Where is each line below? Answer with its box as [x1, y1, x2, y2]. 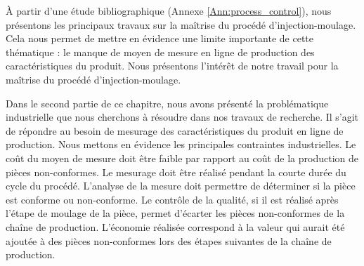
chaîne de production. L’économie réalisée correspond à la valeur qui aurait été [6, 219, 345, 234]
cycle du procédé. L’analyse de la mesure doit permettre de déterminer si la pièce [6, 178, 356, 193]
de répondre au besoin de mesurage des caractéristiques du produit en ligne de [6, 123, 344, 138]
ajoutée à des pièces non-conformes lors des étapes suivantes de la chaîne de [6, 233, 332, 248]
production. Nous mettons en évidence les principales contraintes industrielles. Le [6, 137, 356, 152]
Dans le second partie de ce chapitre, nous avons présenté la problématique [6, 95, 329, 110]
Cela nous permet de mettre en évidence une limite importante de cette [6, 31, 314, 46]
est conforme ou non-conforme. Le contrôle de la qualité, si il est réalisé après [6, 192, 339, 206]
